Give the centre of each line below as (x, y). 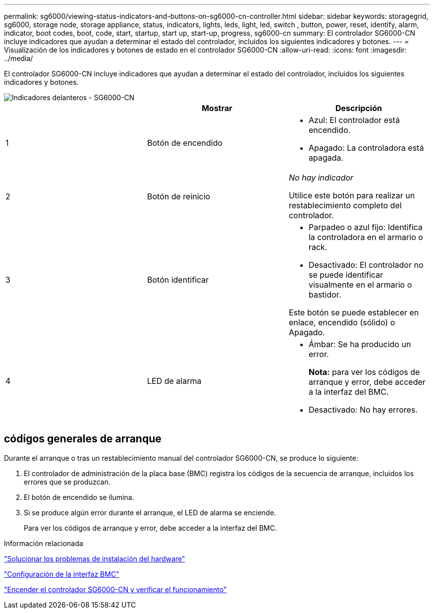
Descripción (358, 108)
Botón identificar (178, 280)
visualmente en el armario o (360, 285)
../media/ (19, 58)
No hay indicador (321, 178)
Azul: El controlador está (354, 120)
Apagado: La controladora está (366, 148)
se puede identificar (346, 275)
